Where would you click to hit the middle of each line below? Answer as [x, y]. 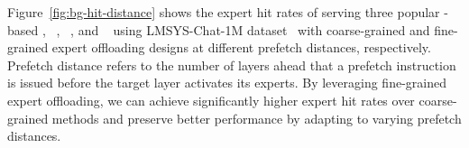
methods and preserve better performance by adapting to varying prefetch [257, 118]
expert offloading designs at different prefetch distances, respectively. [241, 47]
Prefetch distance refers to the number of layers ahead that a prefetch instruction [232, 65]
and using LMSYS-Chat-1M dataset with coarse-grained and [254, 29]
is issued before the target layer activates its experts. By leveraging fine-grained [227, 83]
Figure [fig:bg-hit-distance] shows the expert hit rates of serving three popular [224, 12]
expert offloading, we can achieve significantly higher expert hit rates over [211, 100]
